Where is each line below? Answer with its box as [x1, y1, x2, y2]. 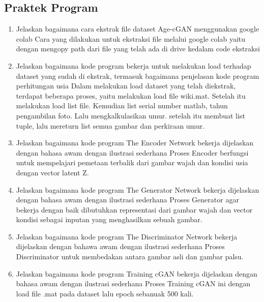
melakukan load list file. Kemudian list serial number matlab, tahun [16, 100, 228, 111]
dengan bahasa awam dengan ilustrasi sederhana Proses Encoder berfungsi [16, 147, 249, 158]
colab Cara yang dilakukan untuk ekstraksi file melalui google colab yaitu [16, 33, 246, 44]
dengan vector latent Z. [16, 167, 89, 177]
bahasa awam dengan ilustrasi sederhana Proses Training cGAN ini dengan [16, 278, 251, 289]
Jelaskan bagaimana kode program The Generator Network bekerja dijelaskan [16, 184, 259, 195]
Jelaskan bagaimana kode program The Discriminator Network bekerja [16, 231, 238, 241]
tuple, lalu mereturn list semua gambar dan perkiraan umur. [16, 120, 205, 131]
